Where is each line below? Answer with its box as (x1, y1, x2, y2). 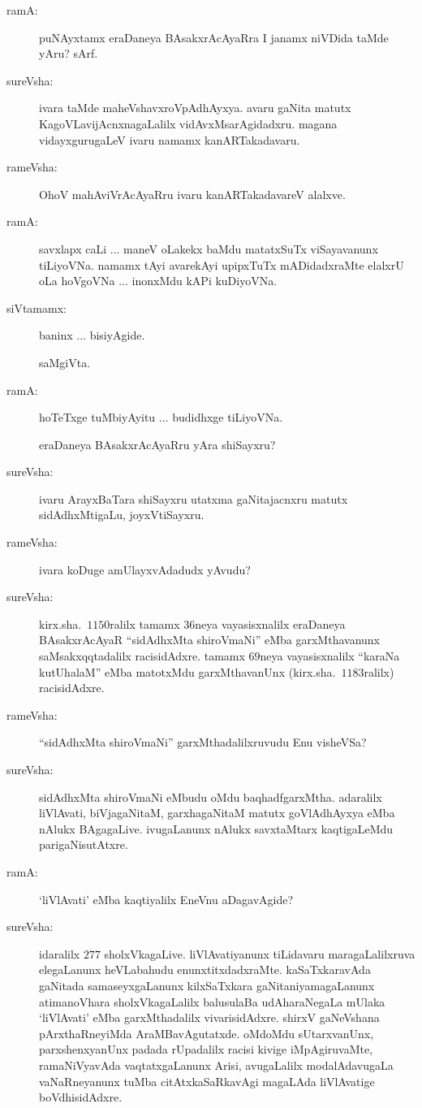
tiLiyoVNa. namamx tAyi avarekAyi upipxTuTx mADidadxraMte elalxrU (39, 256, 404, 273)
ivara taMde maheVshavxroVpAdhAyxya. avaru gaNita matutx (39, 99, 351, 116)
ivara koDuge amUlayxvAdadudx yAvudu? (39, 560, 251, 578)
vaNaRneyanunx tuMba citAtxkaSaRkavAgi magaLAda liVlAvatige (39, 1072, 375, 1089)
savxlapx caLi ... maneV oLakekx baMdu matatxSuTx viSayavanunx (39, 240, 378, 257)
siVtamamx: (6, 299, 67, 316)
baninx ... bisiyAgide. (39, 327, 145, 344)
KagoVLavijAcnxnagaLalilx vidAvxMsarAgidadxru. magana (39, 115, 338, 132)
